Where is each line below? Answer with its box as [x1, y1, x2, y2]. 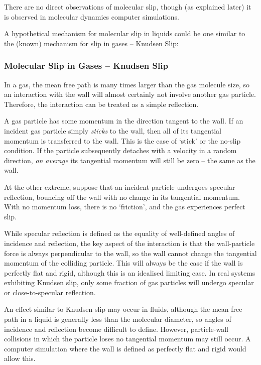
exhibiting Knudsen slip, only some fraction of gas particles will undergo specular [4, 277, 254, 288]
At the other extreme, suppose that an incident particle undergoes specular [4, 181, 235, 192]
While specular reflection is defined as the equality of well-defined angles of [4, 228, 235, 238]
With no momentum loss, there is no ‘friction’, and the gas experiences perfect [4, 201, 245, 212]
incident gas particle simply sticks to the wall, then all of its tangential [4, 125, 221, 136]
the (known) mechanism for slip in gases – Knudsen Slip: [4, 38, 179, 48]
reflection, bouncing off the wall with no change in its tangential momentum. [4, 191, 240, 202]
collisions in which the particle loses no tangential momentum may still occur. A [4, 333, 251, 344]
